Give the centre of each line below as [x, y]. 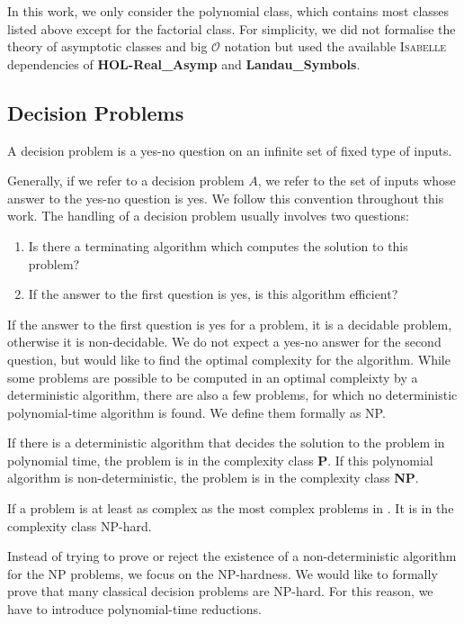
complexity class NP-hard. [80, 525]
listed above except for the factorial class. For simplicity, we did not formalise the [232, 28]
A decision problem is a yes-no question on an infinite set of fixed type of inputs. [230, 150]
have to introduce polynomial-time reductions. [134, 609]
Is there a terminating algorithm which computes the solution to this [218, 245]
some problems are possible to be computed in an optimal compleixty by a [213, 377]
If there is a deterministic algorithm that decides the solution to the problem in [226, 443]
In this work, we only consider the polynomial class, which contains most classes [228, 11]
